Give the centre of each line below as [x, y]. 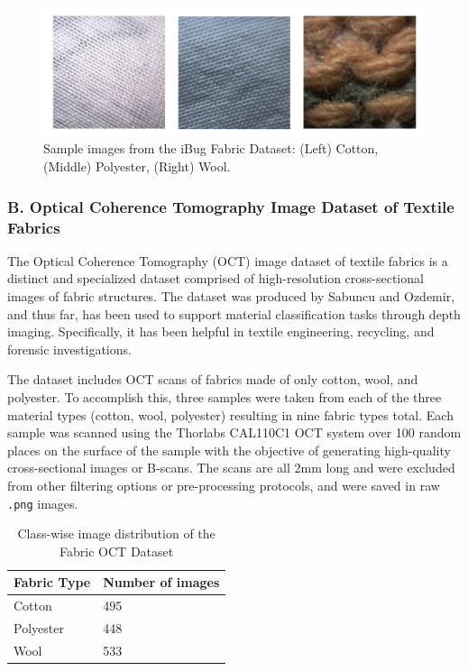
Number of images [161, 582]
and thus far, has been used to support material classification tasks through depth [234, 313]
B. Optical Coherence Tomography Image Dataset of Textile [231, 206]
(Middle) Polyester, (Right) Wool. [137, 166]
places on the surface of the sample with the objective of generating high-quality [229, 450]
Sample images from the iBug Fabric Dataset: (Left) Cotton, [211, 148]
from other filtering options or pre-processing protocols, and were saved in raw [224, 485]
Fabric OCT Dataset [117, 551]
